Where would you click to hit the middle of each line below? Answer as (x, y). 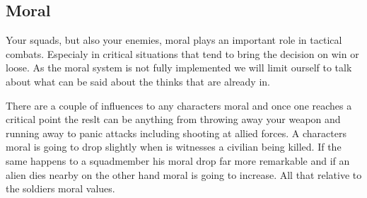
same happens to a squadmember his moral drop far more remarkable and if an (178, 160)
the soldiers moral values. (60, 188)
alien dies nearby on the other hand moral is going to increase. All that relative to (184, 174)
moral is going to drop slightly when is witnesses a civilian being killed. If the (174, 147)
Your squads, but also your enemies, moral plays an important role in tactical (174, 40)
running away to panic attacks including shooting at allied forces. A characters (176, 133)
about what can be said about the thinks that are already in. (138, 81)
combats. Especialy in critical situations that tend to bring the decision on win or (182, 53)
